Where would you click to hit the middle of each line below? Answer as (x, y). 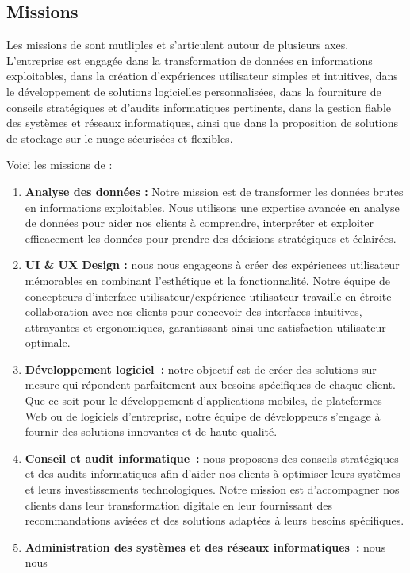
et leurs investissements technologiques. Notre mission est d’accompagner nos (212, 489)
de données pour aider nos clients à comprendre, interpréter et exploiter (199, 223)
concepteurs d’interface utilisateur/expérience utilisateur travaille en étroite (208, 296)
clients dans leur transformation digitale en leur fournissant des (179, 504)
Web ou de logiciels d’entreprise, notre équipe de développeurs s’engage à (203, 415)
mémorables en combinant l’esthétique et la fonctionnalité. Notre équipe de (208, 280)
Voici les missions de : (59, 165)
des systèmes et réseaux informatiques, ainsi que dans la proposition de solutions (203, 123)
